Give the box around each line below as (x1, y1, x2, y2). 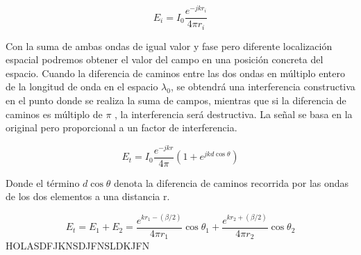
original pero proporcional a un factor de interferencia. (6, 120, 237, 135)
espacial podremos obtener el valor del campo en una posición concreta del (6, 52, 324, 67)
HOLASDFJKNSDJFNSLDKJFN (6, 238, 150, 253)
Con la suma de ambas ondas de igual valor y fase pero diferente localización (6, 38, 333, 53)
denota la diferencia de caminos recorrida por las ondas (114, 175, 349, 190)
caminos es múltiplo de (6, 106, 103, 121)
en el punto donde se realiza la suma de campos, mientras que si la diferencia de (6, 92, 346, 107)
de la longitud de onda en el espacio (6, 79, 158, 94)
